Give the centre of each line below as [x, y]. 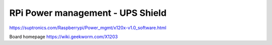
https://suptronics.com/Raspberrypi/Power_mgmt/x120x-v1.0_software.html [88, 28]
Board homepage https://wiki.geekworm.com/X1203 [63, 37]
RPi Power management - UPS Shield [88, 13]
